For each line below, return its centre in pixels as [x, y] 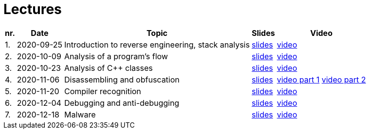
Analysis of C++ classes [108, 68]
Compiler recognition [102, 91]
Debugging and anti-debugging [122, 103]
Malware [80, 114]
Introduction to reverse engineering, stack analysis [157, 44]
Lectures [33, 9]
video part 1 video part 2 [321, 79]
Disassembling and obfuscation [122, 79]
